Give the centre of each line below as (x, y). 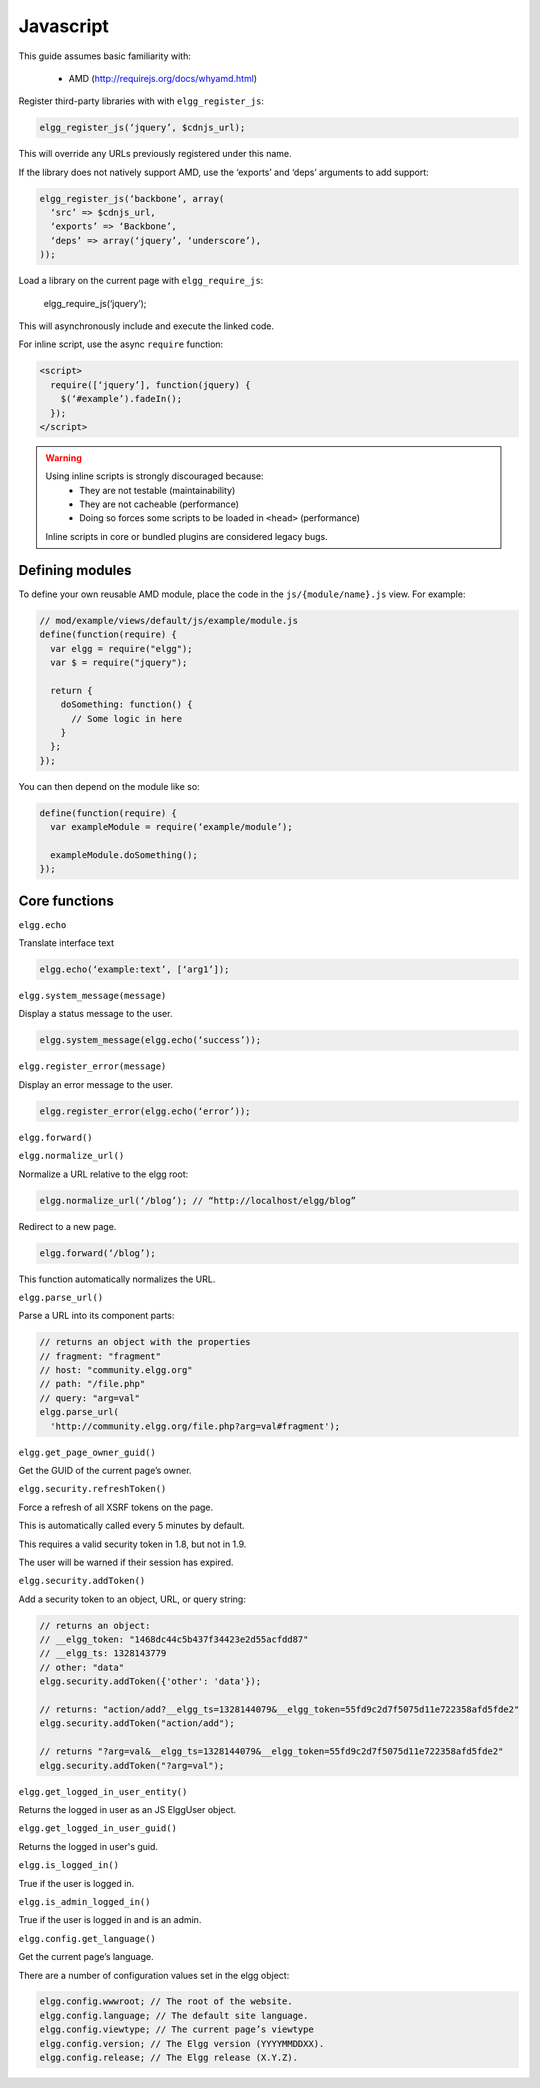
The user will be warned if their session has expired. (126, 1562)
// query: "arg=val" (89, 1398)
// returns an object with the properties (145, 1342)
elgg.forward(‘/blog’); (98, 1253)
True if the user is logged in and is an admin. (110, 1920)
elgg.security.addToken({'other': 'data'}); (150, 1681)
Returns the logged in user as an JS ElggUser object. (127, 1809)
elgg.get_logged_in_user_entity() (103, 1791)
